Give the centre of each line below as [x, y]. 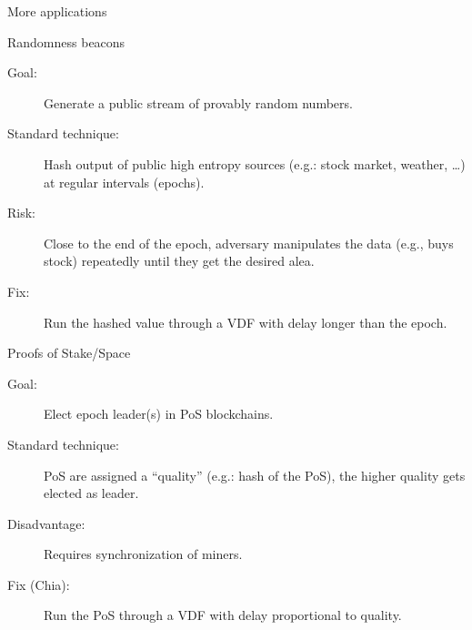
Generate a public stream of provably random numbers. [198, 102]
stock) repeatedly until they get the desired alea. [179, 261]
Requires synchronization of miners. [143, 554]
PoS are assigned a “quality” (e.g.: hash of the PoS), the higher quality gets [255, 475]
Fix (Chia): [39, 584]
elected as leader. [91, 493]
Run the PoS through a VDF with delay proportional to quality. [223, 615]
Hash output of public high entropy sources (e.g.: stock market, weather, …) [255, 163]
